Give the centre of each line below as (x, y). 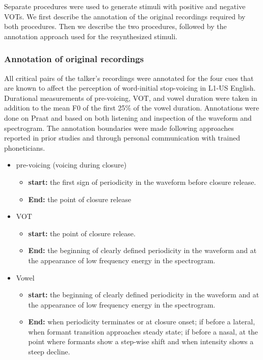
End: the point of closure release (80, 199)
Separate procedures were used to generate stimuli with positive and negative (125, 6)
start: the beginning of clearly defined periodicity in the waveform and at (144, 295)
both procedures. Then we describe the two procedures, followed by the (115, 26)
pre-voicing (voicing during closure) (71, 165)
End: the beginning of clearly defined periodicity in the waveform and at (142, 250)
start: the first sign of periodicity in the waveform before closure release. (142, 182)
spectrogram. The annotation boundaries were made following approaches (119, 128)
